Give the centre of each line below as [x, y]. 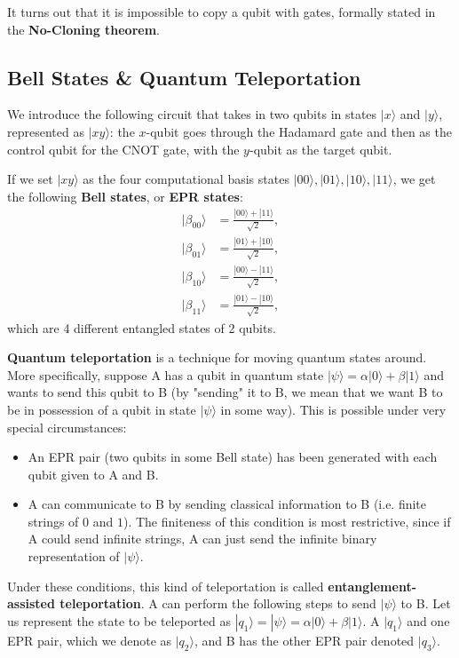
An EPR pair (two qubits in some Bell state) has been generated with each [233, 457]
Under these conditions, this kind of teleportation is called [166, 586]
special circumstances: [67, 427]
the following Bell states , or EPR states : [125, 196]
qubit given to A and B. [93, 474]
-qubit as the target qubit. [321, 149]
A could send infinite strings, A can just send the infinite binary [202, 539]
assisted [31, 603]
